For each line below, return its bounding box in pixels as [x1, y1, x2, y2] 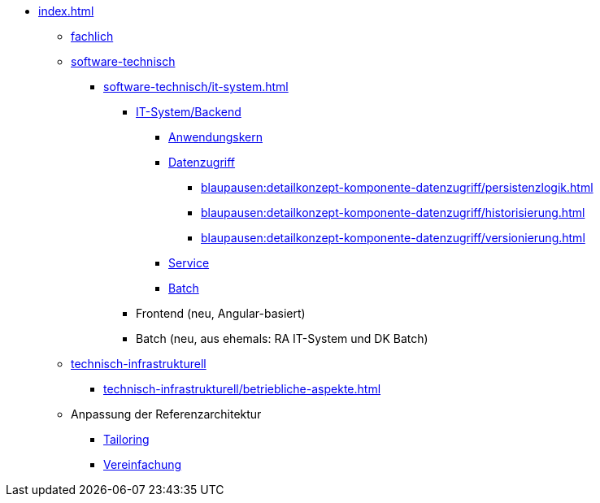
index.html [38, 4, 94, 18]
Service [168, 256, 210, 270]
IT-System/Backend [136, 105, 241, 119]
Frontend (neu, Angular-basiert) [136, 306, 306, 320]
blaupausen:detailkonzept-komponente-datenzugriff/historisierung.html [201, 206, 585, 219]
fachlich [71, 29, 114, 43]
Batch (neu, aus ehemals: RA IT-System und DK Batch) [136, 332, 428, 345]
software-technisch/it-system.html [103, 80, 289, 93]
